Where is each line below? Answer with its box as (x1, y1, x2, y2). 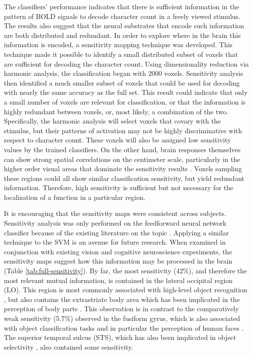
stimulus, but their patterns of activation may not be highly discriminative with (4, 125, 242, 135)
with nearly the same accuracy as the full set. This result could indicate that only (4, 87, 248, 97)
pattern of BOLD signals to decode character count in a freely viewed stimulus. (4, 11, 240, 21)
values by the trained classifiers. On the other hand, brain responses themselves (4, 144, 241, 154)
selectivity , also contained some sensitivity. (4, 341, 133, 352)
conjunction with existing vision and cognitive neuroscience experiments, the (4, 246, 232, 256)
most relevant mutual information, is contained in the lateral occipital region (4, 275, 233, 285)
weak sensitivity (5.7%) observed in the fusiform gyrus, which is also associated (4, 313, 240, 323)
